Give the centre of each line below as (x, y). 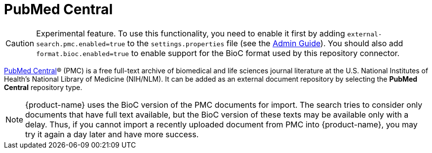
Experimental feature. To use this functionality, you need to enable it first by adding (191, 33)
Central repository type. (43, 87)
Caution (20, 43)
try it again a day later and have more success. (112, 134)
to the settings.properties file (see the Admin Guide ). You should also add (265, 43)
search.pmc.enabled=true (81, 44)
